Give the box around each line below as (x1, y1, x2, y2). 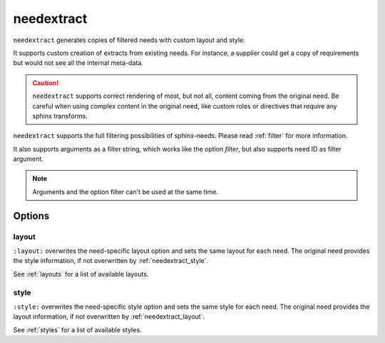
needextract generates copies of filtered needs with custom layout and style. (13, 36, 245, 44)
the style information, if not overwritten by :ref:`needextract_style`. (13, 257, 209, 265)
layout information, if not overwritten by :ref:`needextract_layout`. (13, 312, 205, 321)
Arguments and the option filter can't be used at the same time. (32, 187, 219, 196)
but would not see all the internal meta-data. (13, 59, 144, 67)
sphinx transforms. (32, 111, 88, 120)
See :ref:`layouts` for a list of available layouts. (13, 269, 149, 278)
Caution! (32, 79, 59, 87)
